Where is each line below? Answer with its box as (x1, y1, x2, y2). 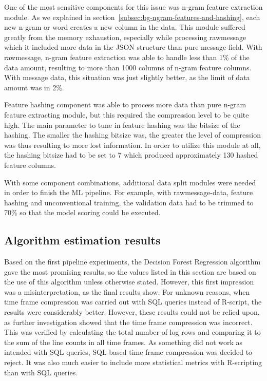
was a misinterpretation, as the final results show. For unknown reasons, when (4, 286, 250, 297)
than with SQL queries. (4, 367, 78, 377)
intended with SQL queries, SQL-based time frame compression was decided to (4, 347, 253, 357)
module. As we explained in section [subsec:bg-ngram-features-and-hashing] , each (4, 11, 260, 22)
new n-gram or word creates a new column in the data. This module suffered (4, 22, 245, 32)
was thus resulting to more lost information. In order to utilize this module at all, (4, 139, 261, 150)
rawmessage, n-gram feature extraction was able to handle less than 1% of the (4, 51, 250, 62)
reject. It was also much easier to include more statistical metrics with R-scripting (4, 357, 262, 368)
